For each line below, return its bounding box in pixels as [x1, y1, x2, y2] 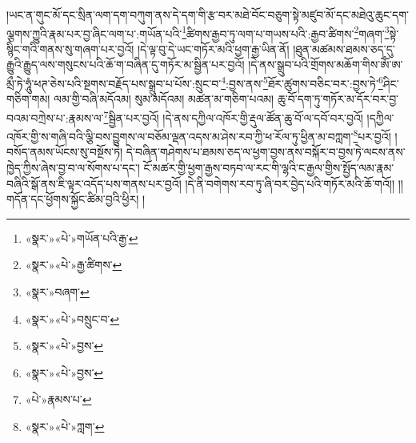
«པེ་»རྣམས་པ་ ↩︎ [25, 391, 92, 408]
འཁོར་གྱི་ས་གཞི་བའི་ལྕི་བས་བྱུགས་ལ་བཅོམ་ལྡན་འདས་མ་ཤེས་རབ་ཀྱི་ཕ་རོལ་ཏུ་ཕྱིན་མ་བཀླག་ [6, 127, 354, 144]
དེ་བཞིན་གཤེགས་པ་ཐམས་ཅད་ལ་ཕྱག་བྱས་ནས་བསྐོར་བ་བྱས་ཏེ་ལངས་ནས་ [126, 143, 406, 160]
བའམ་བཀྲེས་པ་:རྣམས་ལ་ [6, 109, 104, 126]
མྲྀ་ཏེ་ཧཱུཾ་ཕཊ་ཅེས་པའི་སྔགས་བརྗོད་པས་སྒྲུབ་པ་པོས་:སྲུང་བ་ [6, 75, 222, 91]
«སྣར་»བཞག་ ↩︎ [25, 283, 90, 300]
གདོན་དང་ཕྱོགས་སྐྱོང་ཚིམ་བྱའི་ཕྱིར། [6, 191, 139, 207]
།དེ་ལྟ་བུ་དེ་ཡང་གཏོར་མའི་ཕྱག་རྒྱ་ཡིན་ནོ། [138, 40, 290, 57]
